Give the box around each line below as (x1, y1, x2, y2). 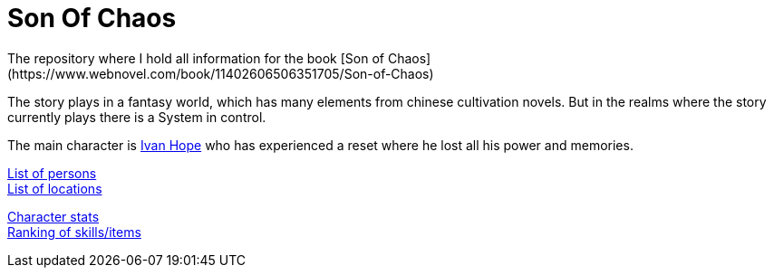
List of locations (7, 180, 102, 196)
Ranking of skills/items (7, 223, 141, 240)
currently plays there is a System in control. (7, 109, 266, 125)
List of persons (7, 165, 97, 181)
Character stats (7, 208, 100, 224)
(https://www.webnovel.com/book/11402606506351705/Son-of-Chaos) (7, 65, 434, 81)
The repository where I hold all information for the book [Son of (7, 50, 384, 66)
